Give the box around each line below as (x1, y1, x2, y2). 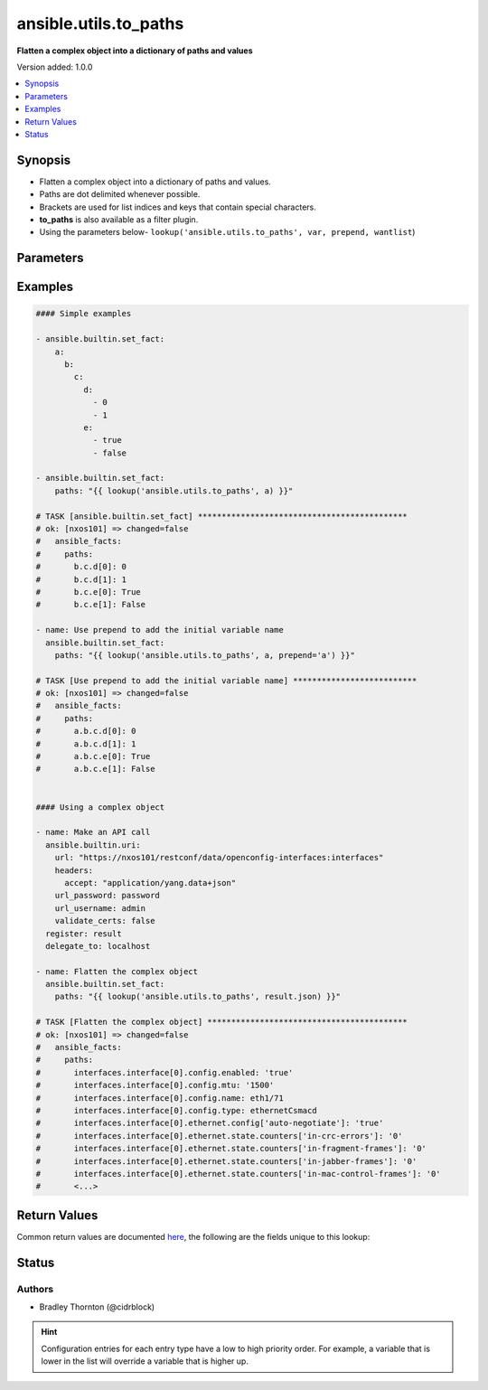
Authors (16, 1282, 54, 1295)
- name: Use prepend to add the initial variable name (35, 625, 284, 635)
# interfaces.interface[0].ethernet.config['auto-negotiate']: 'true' (35, 1118, 384, 1129)
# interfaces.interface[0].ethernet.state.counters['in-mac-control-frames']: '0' (35, 1169, 442, 1179)
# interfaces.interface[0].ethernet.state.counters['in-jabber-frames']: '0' (35, 1156, 418, 1166)
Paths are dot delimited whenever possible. (39, 189, 201, 200)
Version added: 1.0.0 (16, 61, 93, 72)
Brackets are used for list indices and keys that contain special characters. (39, 202, 316, 212)
